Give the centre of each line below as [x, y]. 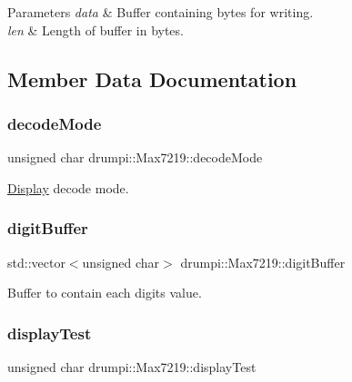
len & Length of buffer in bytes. [96, 29]
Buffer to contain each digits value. [105, 293]
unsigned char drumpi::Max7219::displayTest [132, 367]
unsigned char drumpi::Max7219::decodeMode [135, 157]
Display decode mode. [68, 187]
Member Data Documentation [152, 78]
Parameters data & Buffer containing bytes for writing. [161, 12]
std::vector [36, 262]
